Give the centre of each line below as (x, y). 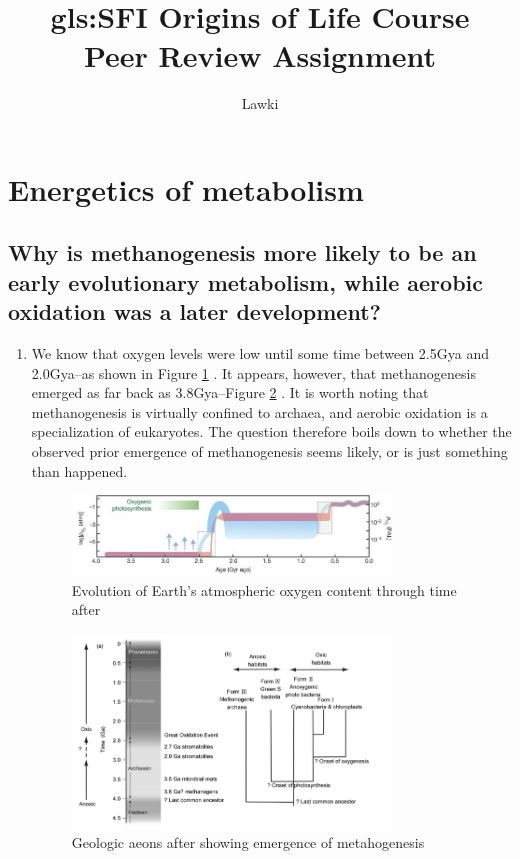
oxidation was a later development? (194, 311)
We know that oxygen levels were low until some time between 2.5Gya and (260, 353)
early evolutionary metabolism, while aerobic (245, 281)
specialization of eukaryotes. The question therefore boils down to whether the (271, 431)
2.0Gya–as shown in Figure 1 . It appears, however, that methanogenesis (253, 372)
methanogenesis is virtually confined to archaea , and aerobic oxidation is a (259, 411)
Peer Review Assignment (260, 55)
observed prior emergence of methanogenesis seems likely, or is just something (269, 451)
